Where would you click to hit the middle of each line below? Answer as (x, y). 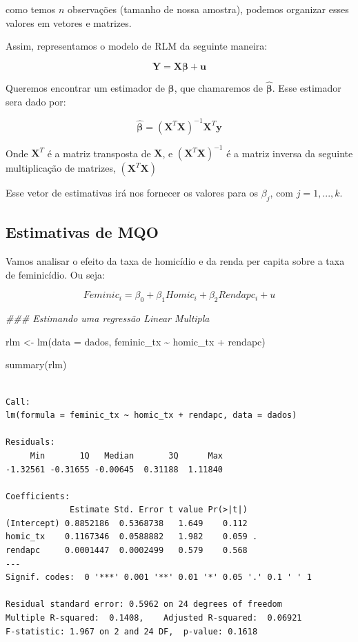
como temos (31, 9)
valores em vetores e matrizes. (69, 22)
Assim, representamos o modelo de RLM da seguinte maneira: (137, 46)
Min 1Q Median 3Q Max (126, 455)
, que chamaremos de (219, 88)
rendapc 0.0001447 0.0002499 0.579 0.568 (127, 551)
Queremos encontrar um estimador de (85, 88)
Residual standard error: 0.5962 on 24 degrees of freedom (144, 604)
